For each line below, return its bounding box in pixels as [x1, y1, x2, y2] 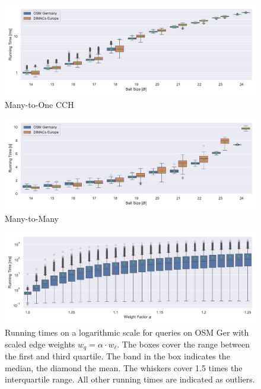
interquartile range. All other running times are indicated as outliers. [5, 373, 255, 385]
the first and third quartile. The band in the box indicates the [5, 350, 230, 362]
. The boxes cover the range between [117, 337, 250, 350]
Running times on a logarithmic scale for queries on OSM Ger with [5, 326, 249, 339]
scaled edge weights [5, 337, 75, 350]
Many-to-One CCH [5, 98, 74, 110]
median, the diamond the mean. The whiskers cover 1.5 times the [5, 361, 243, 374]
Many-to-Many [5, 212, 59, 224]
